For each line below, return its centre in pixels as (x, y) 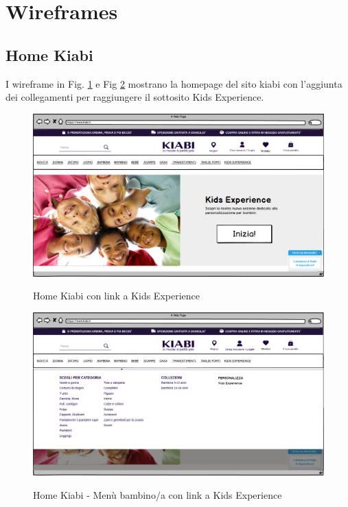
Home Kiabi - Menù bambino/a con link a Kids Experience (158, 494)
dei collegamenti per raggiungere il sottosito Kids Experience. (135, 97)
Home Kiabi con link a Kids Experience (116, 296)
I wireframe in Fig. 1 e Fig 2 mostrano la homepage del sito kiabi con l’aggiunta (174, 83)
